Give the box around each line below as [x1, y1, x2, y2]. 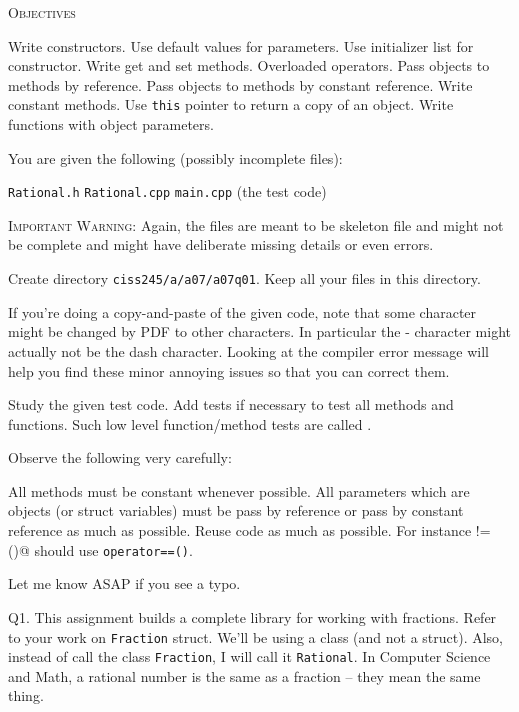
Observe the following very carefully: [8, 447, 232, 468]
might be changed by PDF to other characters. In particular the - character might [8, 321, 511, 342]
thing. [8, 685, 44, 706]
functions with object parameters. [8, 114, 214, 135]
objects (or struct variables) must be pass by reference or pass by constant [8, 500, 464, 521]
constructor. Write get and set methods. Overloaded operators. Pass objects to [8, 55, 490, 76]
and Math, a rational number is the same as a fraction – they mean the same [8, 665, 481, 686]
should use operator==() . [34, 539, 193, 560]
